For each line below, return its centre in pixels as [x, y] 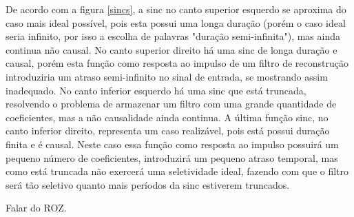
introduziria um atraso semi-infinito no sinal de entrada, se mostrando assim [167, 76]
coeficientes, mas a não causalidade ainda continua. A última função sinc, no [167, 117]
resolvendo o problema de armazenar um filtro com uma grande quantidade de [171, 104]
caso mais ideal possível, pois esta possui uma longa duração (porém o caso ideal [176, 22]
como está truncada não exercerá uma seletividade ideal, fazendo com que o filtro [177, 171]
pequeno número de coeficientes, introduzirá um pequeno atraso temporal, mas [172, 157]
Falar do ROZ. [36, 208]
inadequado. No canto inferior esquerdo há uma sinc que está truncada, [156, 90]
